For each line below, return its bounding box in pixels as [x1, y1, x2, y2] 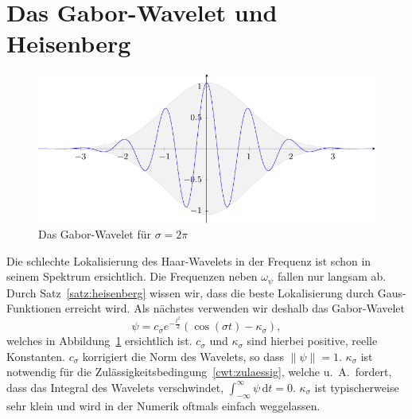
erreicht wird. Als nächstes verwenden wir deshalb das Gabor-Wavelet [64, 300, 406, 316]
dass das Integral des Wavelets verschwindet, [6, 378, 224, 395]
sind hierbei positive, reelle [247, 332, 378, 349]
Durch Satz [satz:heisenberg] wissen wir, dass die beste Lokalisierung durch [6, 284, 375, 301]
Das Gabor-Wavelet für [38, 226, 152, 242]
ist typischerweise [314, 378, 399, 395]
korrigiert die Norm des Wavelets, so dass [82, 347, 285, 364]
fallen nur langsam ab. [277, 268, 387, 285]
